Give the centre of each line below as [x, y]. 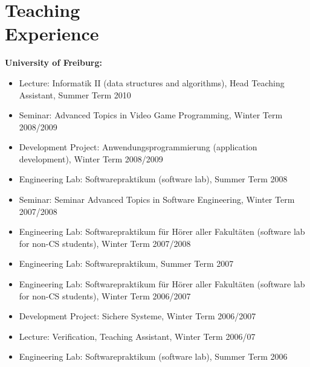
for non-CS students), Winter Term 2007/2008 [105, 243]
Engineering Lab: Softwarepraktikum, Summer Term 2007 [126, 263]
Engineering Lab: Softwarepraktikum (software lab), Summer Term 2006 [153, 356]
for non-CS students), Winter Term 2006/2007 [105, 295]
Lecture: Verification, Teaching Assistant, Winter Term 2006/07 [137, 336]
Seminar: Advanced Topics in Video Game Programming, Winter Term [151, 115]
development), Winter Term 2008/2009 [91, 158]
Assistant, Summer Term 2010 [75, 94]
